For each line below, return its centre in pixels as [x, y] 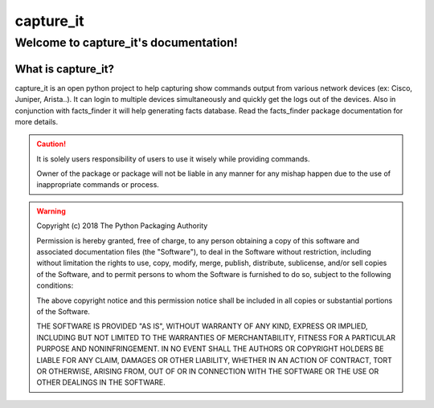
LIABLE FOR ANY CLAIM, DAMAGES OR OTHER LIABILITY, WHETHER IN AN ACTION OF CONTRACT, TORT [215, 360]
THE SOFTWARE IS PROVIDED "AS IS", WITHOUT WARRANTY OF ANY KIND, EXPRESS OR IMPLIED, [203, 326]
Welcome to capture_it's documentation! [127, 43]
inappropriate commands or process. [98, 185]
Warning [51, 211]
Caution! [51, 144]
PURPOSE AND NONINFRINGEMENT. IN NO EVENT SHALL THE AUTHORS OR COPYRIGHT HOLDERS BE [210, 349]
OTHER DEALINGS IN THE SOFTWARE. [101, 382]
